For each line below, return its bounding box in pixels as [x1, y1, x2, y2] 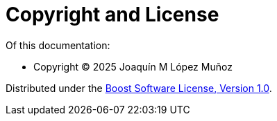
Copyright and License [6, 3, 219, 26]
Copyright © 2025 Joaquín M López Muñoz [33, 60, 233, 73]
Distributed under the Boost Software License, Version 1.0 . [6, 82, 272, 94]
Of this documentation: [6, 39, 110, 51]
